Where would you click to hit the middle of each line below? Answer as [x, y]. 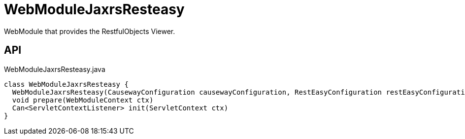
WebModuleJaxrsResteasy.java [55, 69]
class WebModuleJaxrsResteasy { [66, 84]
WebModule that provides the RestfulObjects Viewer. [90, 31]
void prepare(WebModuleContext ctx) [83, 100]
